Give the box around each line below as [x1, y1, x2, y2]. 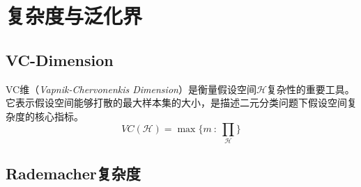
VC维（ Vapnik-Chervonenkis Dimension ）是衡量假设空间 [6, 81, 256, 96]
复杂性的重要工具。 [266, 81, 355, 96]
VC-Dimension [6, 49, 114, 70]
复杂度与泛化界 [6, 1, 143, 30]
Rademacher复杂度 [6, 163, 141, 184]
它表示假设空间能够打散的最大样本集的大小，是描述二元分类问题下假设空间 [6, 95, 347, 110]
